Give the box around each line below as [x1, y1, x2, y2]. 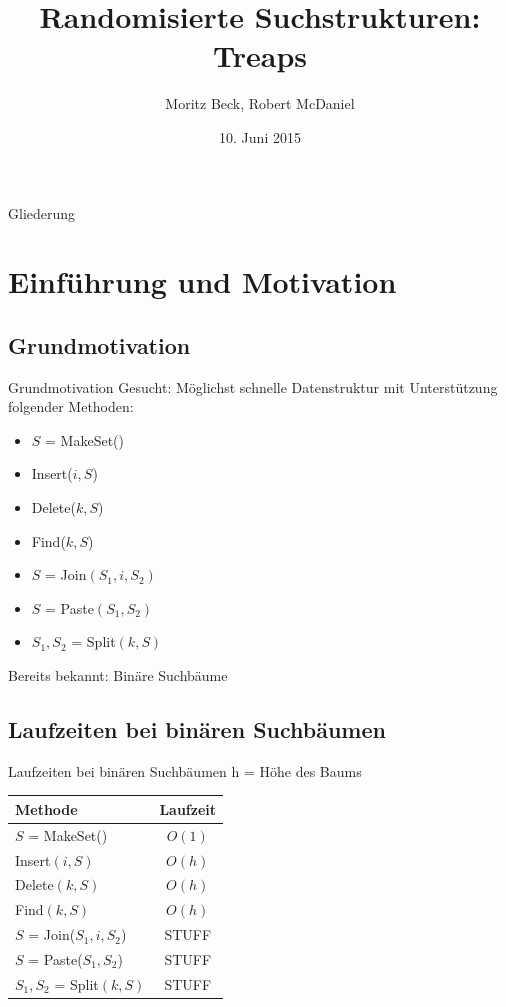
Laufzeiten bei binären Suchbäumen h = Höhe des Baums [8, 760, 362, 781]
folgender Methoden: [8, 396, 134, 417]
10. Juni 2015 [219, 126, 301, 147]
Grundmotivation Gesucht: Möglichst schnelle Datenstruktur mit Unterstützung [8, 376, 498, 397]
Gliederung [8, 202, 76, 223]
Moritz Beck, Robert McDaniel [165, 93, 355, 114]
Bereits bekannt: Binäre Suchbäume [8, 665, 228, 686]
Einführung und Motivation [8, 261, 397, 302]
